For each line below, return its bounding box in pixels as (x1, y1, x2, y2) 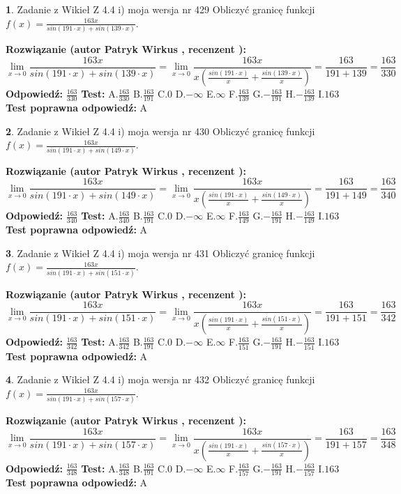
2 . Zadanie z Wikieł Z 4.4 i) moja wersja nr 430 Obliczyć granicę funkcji (6, 123, 315, 138)
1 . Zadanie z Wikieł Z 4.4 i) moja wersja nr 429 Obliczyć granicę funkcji (6, 2, 315, 16)
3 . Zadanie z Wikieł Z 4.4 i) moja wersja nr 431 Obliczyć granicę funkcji (6, 245, 315, 260)
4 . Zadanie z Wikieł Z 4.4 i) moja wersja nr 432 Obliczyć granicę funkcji (6, 372, 315, 387)
